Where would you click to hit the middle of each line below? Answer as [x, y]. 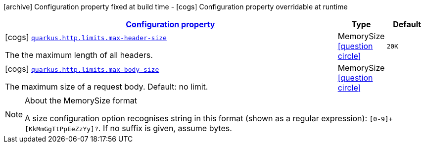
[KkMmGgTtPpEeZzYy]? [62, 129]
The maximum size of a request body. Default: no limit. [107, 87]
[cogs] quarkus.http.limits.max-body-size [82, 69]
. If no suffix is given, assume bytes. [165, 128]
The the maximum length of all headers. [79, 55]
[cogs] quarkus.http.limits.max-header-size [86, 37]
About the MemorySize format [81, 100]
